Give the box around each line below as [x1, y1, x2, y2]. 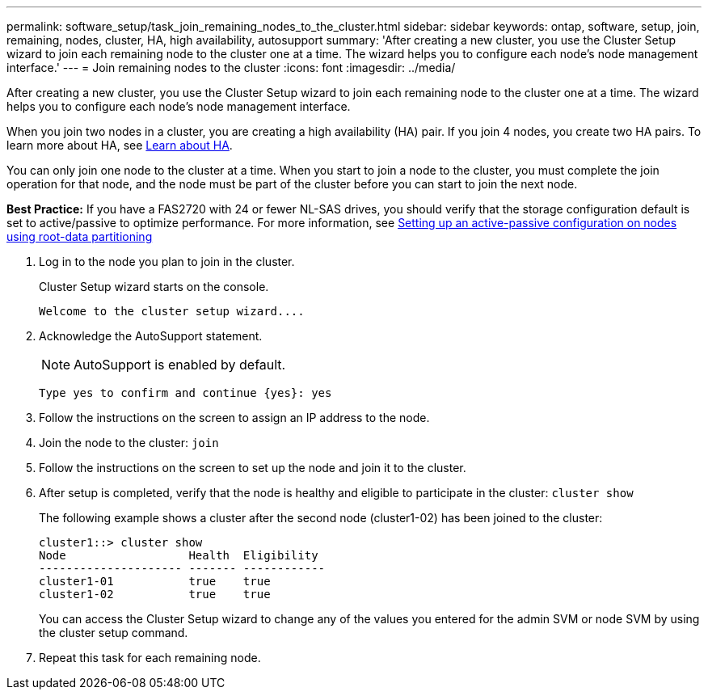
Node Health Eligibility [39, 549, 318, 562]
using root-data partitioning [6, 230, 153, 243]
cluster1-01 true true [39, 575, 271, 588]
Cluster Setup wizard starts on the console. [39, 280, 269, 293]
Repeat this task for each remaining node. [39, 651, 261, 664]
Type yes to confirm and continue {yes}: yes [39, 386, 332, 399]
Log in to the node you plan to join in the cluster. [39, 255, 295, 268]
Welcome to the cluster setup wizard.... [39, 305, 305, 318]
